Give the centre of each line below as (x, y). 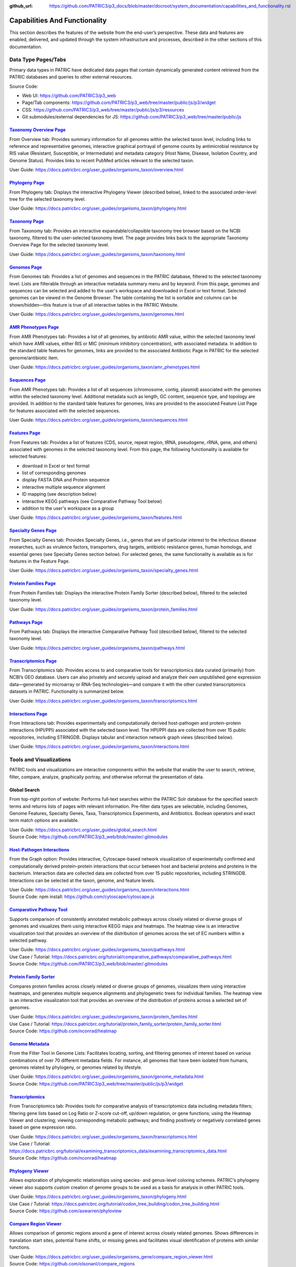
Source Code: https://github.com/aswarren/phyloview (66, 1211)
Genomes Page (26, 267)
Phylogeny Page (27, 183)
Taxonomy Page (27, 221)
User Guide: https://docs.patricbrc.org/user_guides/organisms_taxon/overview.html (96, 170)
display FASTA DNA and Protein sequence (66, 480)
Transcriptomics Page (33, 661)
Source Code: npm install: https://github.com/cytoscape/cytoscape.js (82, 897)
